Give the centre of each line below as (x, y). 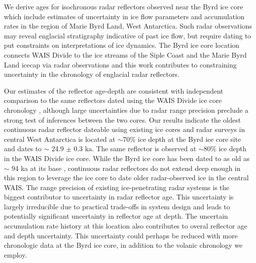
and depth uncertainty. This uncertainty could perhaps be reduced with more (121, 235)
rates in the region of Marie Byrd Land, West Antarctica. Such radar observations (128, 26)
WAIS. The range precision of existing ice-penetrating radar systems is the (117, 187)
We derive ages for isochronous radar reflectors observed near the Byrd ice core (124, 6)
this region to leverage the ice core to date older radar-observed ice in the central (127, 178)
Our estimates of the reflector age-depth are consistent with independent (114, 90)
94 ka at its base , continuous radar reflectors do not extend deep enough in (126, 168)
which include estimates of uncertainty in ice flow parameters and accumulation (124, 16)
